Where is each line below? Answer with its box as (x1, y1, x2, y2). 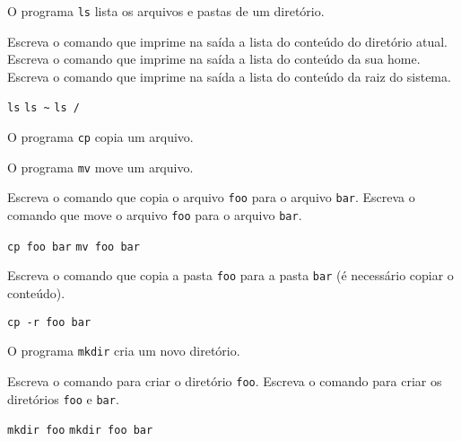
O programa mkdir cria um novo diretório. (7, 341, 240, 360)
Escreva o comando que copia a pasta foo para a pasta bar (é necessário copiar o (7, 266, 454, 285)
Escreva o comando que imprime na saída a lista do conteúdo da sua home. (7, 49, 421, 68)
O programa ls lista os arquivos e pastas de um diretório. (7, 2, 325, 20)
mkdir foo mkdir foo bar (7, 424, 153, 437)
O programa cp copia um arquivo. (7, 128, 194, 146)
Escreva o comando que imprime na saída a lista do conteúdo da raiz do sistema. (7, 66, 451, 85)
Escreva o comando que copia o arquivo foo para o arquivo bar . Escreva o (7, 188, 415, 207)
